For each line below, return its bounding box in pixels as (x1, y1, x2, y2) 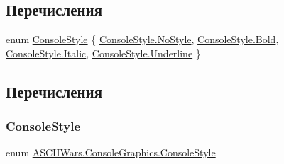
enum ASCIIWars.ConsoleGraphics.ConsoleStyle (6, 145, 216, 160)
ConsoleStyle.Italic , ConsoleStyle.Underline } (6, 45, 201, 60)
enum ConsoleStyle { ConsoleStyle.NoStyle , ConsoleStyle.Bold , (6, 32, 279, 47)
